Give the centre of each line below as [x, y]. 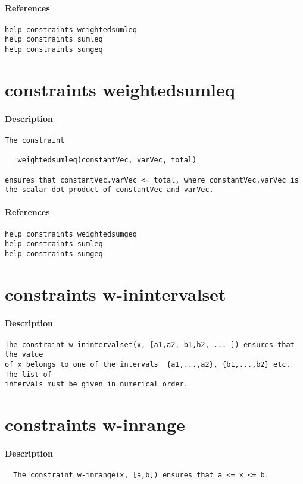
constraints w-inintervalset [115, 293]
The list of [28, 374]
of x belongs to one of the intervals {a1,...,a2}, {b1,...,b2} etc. [148, 365]
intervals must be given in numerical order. [96, 384]
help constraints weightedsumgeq [71, 234]
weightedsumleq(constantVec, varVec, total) [107, 160]
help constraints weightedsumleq [71, 29]
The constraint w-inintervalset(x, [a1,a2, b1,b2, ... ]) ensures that [150, 345]
